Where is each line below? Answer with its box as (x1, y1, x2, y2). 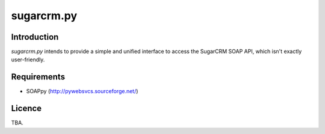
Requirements (11, 72, 66, 82)
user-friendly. (11, 56, 45, 63)
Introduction (11, 32, 59, 42)
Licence (11, 103, 42, 114)
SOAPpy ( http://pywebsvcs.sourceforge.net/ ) (26, 88, 138, 95)
